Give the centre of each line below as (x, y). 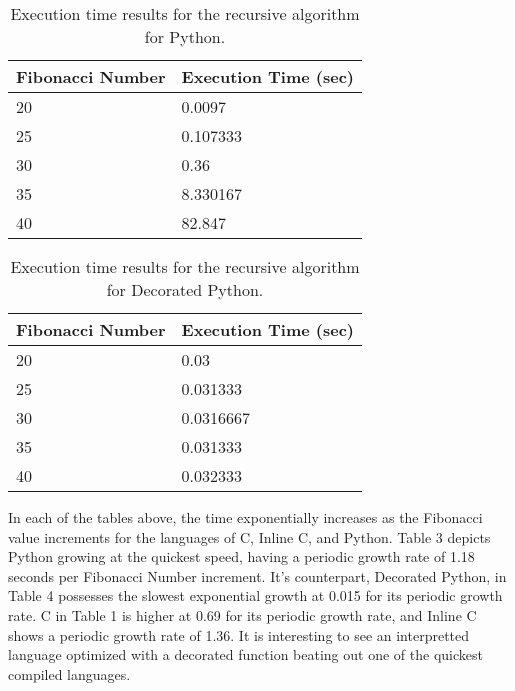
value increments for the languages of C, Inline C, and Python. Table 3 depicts (249, 536)
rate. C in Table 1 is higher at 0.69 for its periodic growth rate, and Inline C (242, 614)
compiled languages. (69, 673)
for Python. (185, 36)
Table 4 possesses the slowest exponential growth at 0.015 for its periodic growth (255, 595)
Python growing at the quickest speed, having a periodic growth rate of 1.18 (241, 556)
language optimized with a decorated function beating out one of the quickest (245, 654)
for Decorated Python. (185, 289)
